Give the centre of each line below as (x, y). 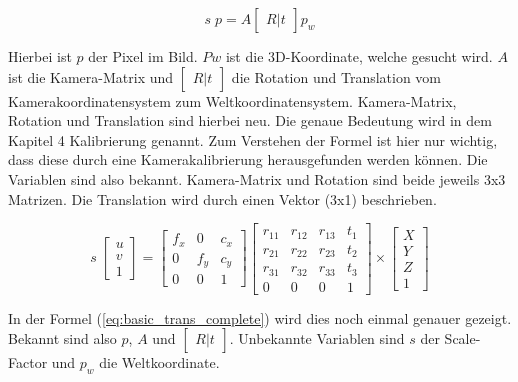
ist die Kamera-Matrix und (91, 76)
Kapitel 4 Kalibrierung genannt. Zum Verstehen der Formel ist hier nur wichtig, (253, 139)
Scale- (462, 338)
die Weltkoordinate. (159, 362)
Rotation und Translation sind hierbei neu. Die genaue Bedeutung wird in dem (250, 120)
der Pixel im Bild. (143, 56)
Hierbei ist (40, 56)
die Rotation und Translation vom (336, 76)
